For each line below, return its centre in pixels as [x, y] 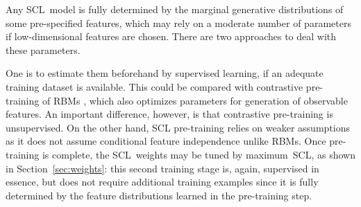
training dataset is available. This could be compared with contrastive [154, 86]
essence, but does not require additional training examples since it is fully [162, 182]
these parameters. [43, 49]
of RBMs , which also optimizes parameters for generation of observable [195, 100]
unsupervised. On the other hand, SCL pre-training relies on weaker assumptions [178, 127]
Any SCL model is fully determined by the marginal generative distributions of [175, 9]
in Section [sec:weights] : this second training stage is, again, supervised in [162, 168]
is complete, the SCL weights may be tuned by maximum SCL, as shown [199, 154]
